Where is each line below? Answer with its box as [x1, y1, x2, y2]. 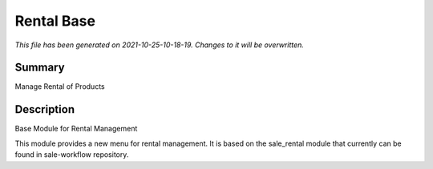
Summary [14, 61, 65, 74]
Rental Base [14, 12, 96, 30]
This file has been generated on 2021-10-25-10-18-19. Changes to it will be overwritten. [14, 40, 305, 50]
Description [14, 103, 75, 116]
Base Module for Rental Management [14, 124, 138, 134]
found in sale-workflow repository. [14, 150, 129, 159]
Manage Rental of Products [14, 82, 105, 91]
